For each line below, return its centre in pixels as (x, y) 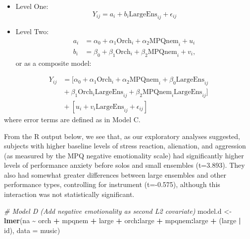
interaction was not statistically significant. (69, 194)
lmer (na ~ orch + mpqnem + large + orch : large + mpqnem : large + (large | (123, 220)
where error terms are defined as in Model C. (72, 119)
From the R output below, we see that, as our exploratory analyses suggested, (122, 136)
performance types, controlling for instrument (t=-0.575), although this (112, 184)
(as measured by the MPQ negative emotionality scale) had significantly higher (124, 155)
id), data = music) (32, 230)
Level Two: (32, 31)
